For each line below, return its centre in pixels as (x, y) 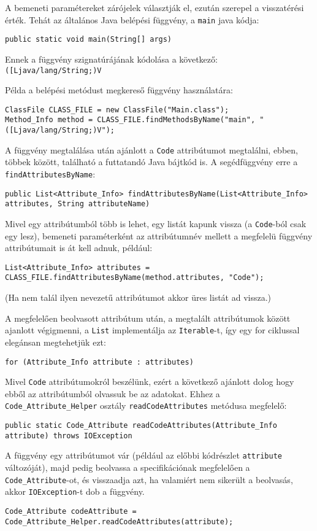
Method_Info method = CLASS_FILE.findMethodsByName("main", (130, 120)
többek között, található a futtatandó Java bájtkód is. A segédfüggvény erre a (151, 162)
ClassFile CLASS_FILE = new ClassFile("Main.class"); (117, 110)
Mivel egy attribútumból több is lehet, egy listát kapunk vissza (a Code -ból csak (156, 223)
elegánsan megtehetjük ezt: (55, 342)
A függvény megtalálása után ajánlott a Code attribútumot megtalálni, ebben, (151, 149)
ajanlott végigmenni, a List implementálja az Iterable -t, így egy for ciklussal (152, 330)
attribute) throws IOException (69, 436)
